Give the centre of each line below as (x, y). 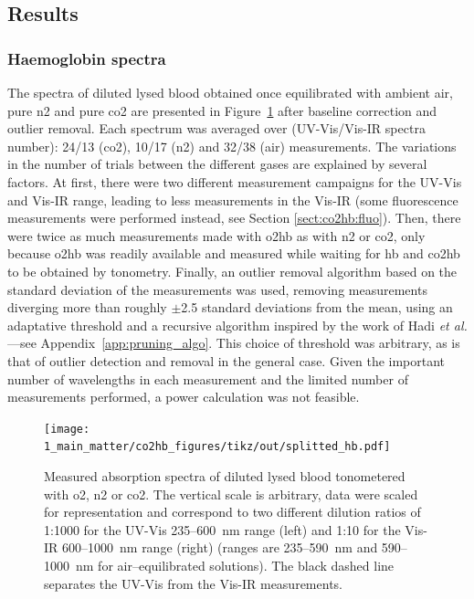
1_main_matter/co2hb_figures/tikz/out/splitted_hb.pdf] (217, 447)
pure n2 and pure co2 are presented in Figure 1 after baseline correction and (222, 110)
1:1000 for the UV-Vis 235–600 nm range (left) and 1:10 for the (222, 529)
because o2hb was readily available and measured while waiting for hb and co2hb (234, 253)
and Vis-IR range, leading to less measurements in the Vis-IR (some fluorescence (233, 200)
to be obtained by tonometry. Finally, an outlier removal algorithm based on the (232, 271)
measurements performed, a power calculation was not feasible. (184, 397)
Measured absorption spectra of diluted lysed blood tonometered (225, 476)
